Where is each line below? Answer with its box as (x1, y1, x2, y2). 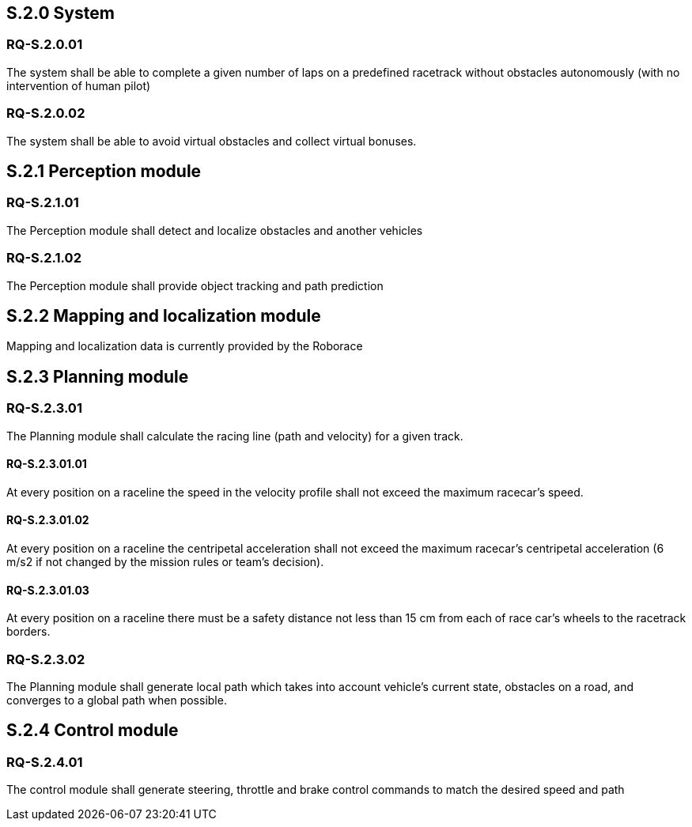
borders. (6, 625, 51, 639)
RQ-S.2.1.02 (6, 250, 81, 266)
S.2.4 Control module (6, 720, 179, 741)
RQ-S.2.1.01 (6, 194, 79, 211)
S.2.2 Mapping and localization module (6, 305, 321, 326)
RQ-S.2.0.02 (6, 105, 85, 122)
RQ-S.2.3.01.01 (6, 457, 87, 471)
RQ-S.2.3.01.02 (6, 513, 89, 527)
